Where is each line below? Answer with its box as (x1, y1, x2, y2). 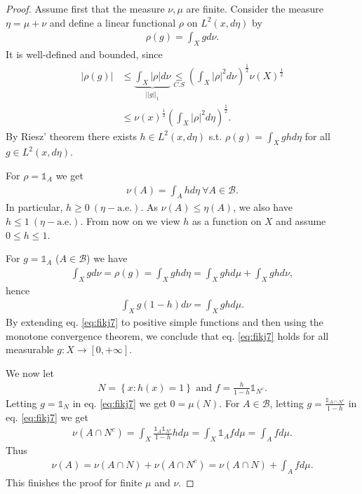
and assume (276, 213, 326, 228)
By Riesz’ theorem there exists (6, 128, 137, 143)
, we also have (233, 200, 293, 214)
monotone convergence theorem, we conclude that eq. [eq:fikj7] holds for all (6, 328, 329, 343)
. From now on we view (80, 213, 180, 228)
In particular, (6, 200, 63, 214)
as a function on (192, 213, 262, 228)
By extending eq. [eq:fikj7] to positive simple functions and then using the (6, 315, 323, 329)
